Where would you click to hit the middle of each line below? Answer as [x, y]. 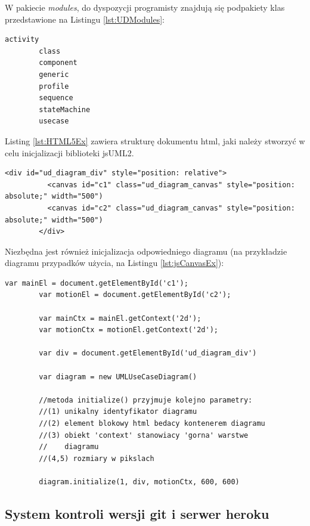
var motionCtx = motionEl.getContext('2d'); [128, 330]
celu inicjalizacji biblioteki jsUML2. [69, 152]
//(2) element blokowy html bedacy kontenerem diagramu [152, 423]
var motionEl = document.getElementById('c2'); [135, 295]
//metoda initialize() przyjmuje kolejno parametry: [146, 400]
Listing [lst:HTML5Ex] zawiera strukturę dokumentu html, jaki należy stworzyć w [155, 140]
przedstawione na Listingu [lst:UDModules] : [85, 19]
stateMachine [65, 109]
